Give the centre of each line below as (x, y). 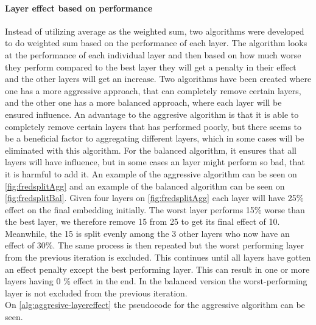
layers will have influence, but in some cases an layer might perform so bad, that (155, 162)
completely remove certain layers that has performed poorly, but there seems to (153, 126)
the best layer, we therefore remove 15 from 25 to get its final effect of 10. (142, 221)
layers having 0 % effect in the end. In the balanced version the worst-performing (156, 281)
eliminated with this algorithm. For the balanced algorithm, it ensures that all (151, 150)
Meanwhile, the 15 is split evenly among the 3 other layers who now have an (147, 233)
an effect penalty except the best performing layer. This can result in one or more (157, 269)
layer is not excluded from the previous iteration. (96, 292)
